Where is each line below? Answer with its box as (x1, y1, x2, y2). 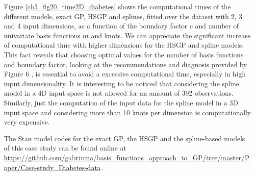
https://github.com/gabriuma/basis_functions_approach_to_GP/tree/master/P (4, 152, 250, 162)
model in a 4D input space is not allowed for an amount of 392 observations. (4, 88, 234, 98)
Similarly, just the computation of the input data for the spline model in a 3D (4, 97, 238, 107)
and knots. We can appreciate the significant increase (91, 30, 251, 40)
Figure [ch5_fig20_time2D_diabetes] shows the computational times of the (4, 1, 231, 11)
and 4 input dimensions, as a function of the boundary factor (4, 21, 188, 31)
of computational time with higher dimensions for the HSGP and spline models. (4, 40, 244, 50)
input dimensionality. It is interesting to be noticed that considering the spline (4, 78, 239, 88)
